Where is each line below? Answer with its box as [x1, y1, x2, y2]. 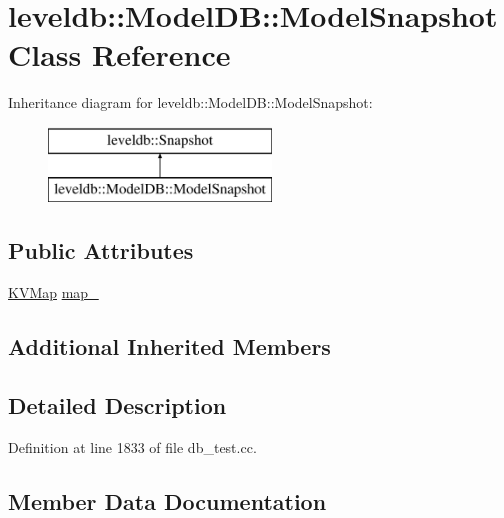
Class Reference [8, 34, 231, 75]
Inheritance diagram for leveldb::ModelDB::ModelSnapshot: [8, 92, 373, 113]
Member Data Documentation [8, 485, 327, 516]
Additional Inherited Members [8, 331, 331, 362]
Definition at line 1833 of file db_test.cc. [8, 436, 257, 457]
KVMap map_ [8, 282, 99, 303]
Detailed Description [8, 390, 227, 421]
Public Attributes [8, 235, 194, 266]
